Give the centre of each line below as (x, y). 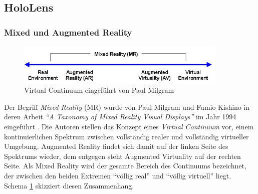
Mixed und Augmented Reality (68, 32)
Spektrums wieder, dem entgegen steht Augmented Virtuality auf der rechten (122, 156)
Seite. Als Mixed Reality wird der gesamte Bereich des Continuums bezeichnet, (125, 166)
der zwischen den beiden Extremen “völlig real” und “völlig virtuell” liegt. (118, 175)
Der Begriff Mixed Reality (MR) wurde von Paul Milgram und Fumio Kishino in (127, 107)
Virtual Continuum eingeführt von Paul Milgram (99, 90)
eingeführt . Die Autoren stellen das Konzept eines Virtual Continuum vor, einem (129, 126)
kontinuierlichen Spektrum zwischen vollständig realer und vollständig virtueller (126, 136)
